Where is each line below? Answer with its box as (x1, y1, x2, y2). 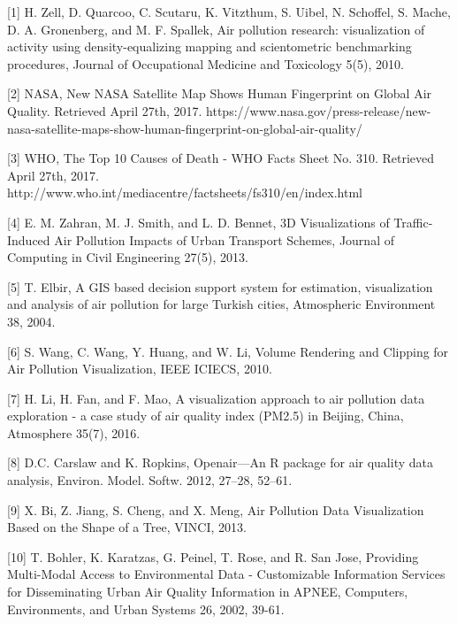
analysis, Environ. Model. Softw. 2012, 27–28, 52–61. (7, 471, 293, 489)
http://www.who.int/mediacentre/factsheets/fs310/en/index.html (7, 183, 363, 202)
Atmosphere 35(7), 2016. (7, 423, 141, 442)
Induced (7, 230, 50, 249)
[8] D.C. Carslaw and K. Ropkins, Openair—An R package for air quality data (7, 453, 433, 472)
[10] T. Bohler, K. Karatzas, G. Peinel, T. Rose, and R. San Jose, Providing (7, 547, 419, 566)
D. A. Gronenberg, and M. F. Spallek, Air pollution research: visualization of (7, 19, 425, 38)
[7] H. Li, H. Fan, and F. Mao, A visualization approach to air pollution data (7, 389, 425, 407)
